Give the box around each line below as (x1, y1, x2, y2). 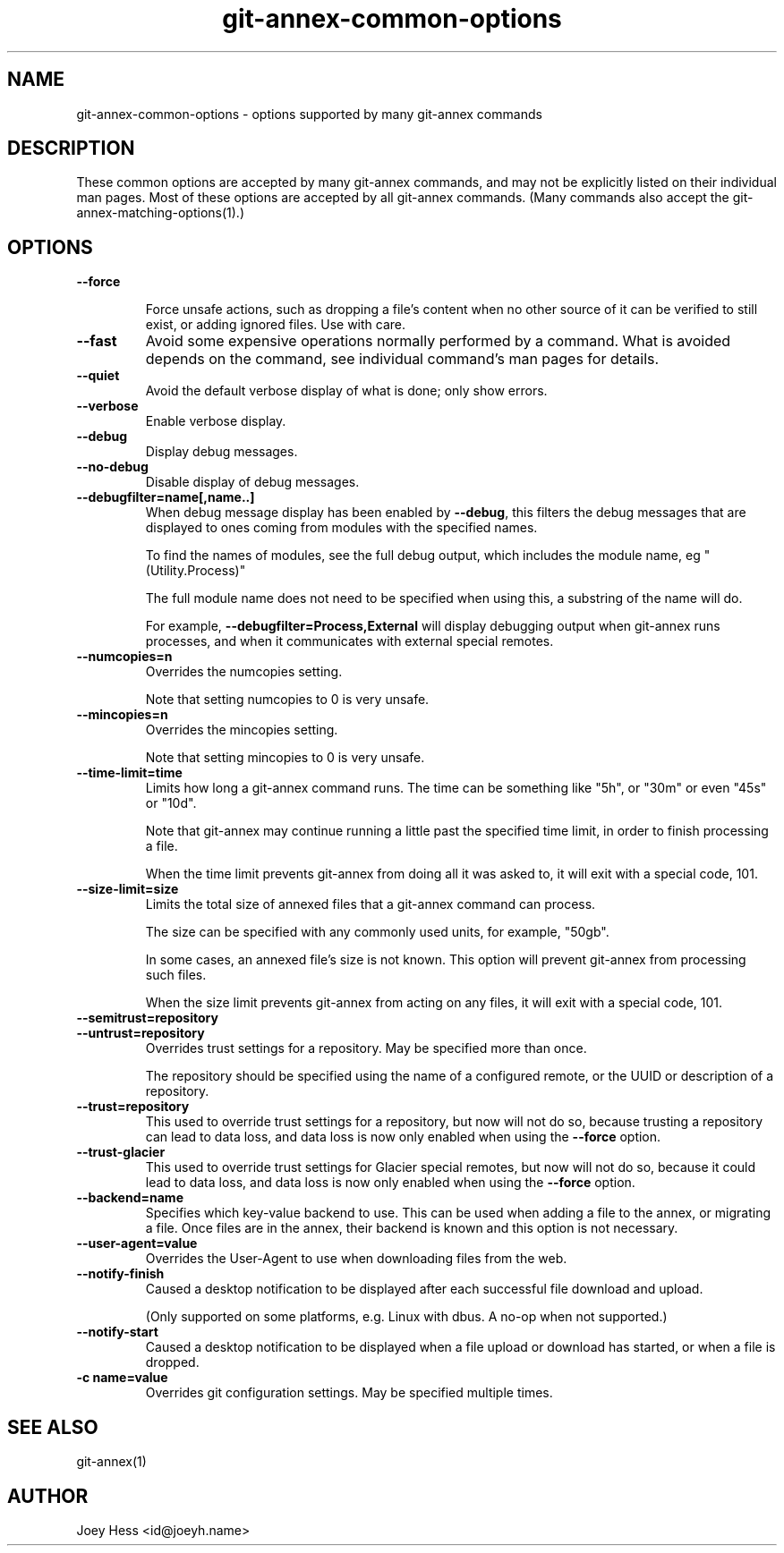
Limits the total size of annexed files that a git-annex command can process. (145, 896, 596, 912)
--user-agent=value (76, 1235, 198, 1252)
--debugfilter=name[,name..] (76, 489, 255, 505)
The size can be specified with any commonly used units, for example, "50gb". (145, 924, 609, 940)
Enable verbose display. (145, 413, 286, 429)
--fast (76, 332, 117, 351)
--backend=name (76, 1190, 183, 1206)
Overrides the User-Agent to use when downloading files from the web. (145, 1251, 567, 1267)
